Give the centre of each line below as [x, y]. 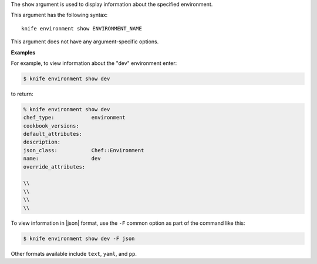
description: [42, 142]
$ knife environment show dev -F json [79, 238]
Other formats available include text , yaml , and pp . [74, 253]
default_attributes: [53, 134]
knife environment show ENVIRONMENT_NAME [82, 28]
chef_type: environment [74, 118]
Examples [23, 52]
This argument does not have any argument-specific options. [85, 42]
